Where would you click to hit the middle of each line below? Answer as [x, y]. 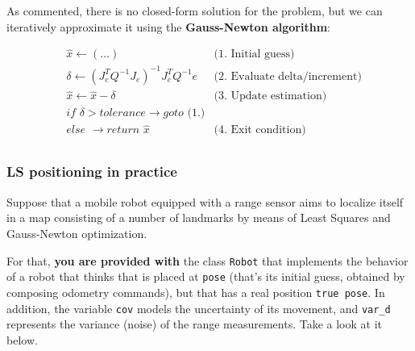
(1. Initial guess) [254, 54]
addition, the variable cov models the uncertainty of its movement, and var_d [199, 308]
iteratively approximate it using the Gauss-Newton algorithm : [168, 26]
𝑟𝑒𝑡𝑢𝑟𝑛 [123, 130]
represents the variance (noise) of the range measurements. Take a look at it [195, 324]
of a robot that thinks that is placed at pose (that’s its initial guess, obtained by [206, 276]
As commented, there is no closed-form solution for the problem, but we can [195, 10]
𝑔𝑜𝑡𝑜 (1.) [184, 113]
